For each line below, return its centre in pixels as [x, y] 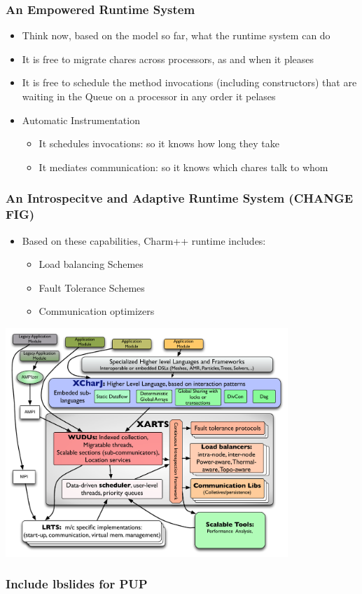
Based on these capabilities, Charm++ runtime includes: [144, 240]
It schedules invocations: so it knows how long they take [159, 143]
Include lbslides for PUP [77, 584]
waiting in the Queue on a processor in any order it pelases [149, 96]
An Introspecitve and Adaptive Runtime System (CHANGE [180, 198]
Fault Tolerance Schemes [92, 287]
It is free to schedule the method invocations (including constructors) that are [189, 82]
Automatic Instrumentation [81, 120]
